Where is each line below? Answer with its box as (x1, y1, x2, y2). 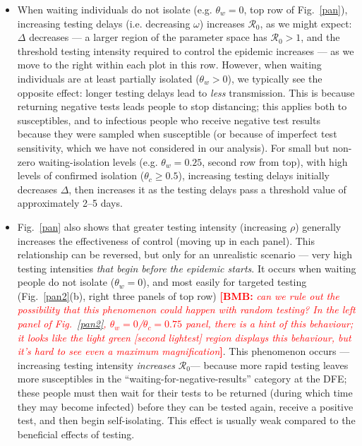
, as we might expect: (260, 16, 352, 30)
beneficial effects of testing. (17, 426, 135, 441)
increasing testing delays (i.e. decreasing (17, 16, 191, 30)
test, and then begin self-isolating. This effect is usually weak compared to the (17, 413, 356, 428)
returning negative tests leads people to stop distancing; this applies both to (17, 99, 347, 114)
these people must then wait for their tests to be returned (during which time (17, 385, 353, 400)
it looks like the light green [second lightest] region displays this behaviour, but (17, 330, 351, 344)
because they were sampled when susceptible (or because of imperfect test (17, 126, 337, 141)
